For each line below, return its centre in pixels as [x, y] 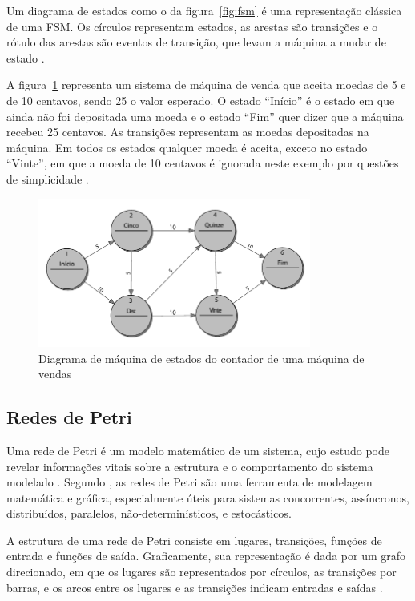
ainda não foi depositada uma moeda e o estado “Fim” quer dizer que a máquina [205, 116]
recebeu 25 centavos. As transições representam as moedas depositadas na [188, 132]
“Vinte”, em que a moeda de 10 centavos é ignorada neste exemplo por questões [203, 163]
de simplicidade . [48, 178]
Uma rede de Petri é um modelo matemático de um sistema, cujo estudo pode [198, 450]
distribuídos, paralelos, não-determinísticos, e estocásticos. [149, 513]
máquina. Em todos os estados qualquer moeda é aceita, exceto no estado [187, 147]
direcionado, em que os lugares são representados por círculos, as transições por [201, 572]
